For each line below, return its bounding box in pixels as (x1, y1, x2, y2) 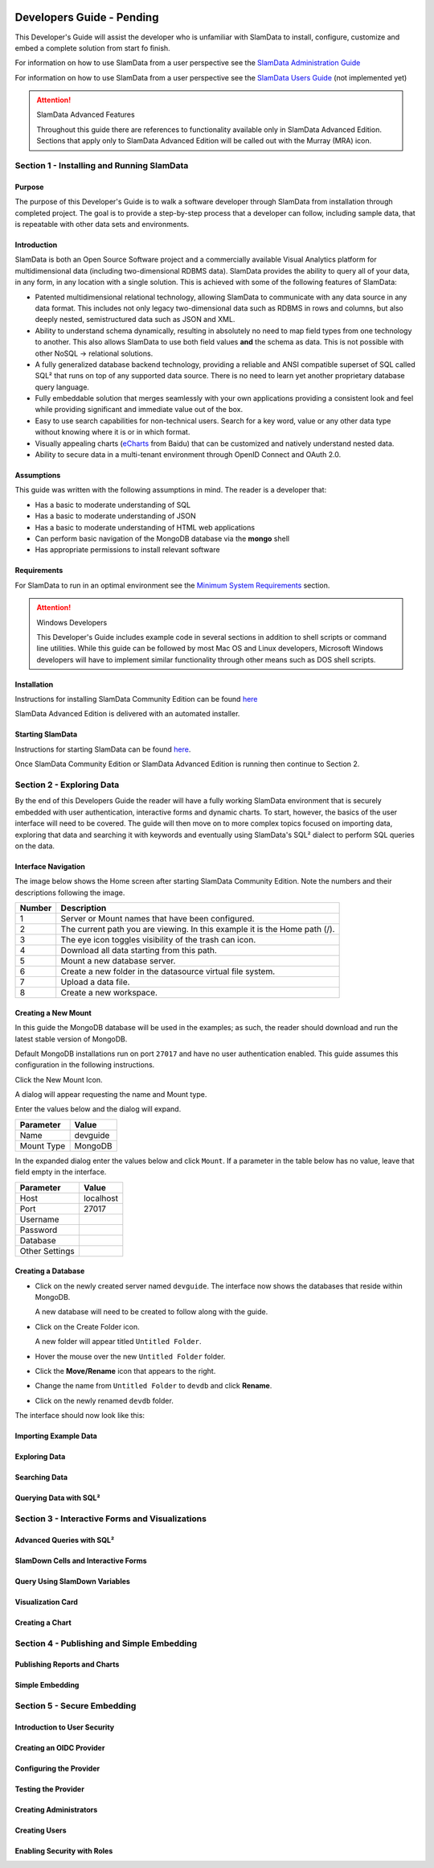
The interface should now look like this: (14, 1411, 145, 1421)
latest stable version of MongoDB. (14, 1034, 128, 1044)
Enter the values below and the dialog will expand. (14, 1104, 182, 1114)
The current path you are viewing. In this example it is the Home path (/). (60, 924, 335, 935)
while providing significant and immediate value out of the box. (35, 405, 244, 414)
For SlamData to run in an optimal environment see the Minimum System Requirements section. (14, 580, 330, 590)
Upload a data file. (60, 976, 130, 988)
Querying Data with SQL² (14, 1493, 100, 1503)
